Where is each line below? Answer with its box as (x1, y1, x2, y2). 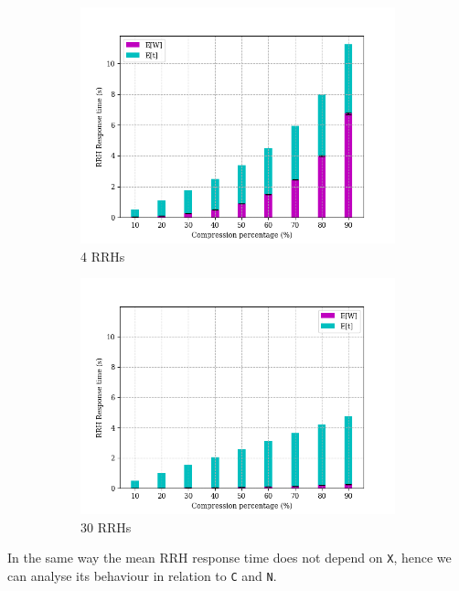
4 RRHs (80, 246, 125, 265)
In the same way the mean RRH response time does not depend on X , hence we (7, 548, 452, 567)
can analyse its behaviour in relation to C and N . (7, 566, 277, 586)
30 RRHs (80, 517, 132, 536)
